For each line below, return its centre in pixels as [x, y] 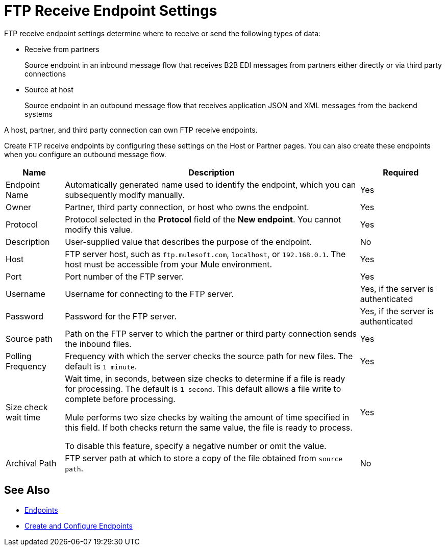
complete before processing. [120, 399]
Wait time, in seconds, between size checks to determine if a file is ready [205, 378]
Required [401, 172]
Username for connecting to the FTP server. [149, 294]
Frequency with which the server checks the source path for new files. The [209, 356]
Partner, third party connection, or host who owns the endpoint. [187, 207]
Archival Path [31, 463]
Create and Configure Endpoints [79, 526]
